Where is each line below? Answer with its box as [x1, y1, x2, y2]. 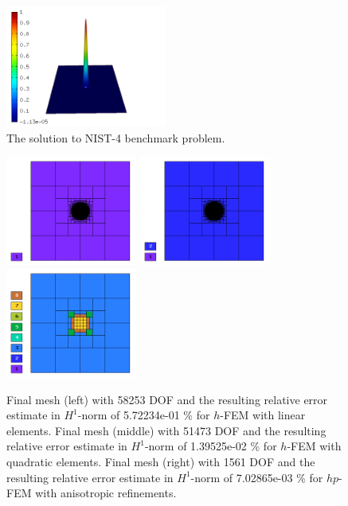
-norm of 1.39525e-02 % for [144, 438, 277, 454]
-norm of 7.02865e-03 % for [190, 469, 323, 485]
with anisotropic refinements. [35, 485, 177, 501]
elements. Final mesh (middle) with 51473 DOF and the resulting [6, 422, 326, 438]
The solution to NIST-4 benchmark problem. [6, 129, 225, 146]
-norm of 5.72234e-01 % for [77, 407, 210, 423]
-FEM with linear [220, 407, 306, 423]
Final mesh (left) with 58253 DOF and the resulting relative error [6, 391, 328, 407]
